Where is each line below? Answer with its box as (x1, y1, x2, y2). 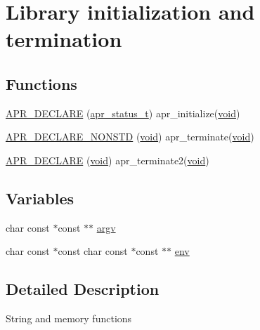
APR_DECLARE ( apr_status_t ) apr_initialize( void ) (6, 105, 240, 120)
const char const (58, 244, 128, 258)
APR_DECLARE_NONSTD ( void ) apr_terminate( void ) (6, 129, 254, 144)
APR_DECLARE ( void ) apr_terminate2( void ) (6, 152, 209, 167)
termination (6, 25, 122, 53)
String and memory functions (6, 311, 132, 326)
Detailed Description (6, 278, 160, 300)
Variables (6, 187, 74, 209)
